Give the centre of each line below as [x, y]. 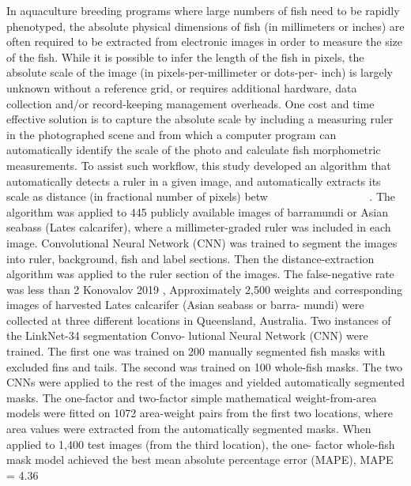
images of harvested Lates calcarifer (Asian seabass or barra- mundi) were [185, 305]
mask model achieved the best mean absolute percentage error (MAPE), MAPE [200, 460]
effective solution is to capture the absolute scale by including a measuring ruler [200, 119]
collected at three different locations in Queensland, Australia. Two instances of [199, 320]
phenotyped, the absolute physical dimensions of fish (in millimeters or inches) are [205, 26]
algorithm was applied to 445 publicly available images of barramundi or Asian [198, 211]
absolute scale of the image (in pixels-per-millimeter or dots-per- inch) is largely [200, 72]
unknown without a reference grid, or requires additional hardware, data [182, 87]
